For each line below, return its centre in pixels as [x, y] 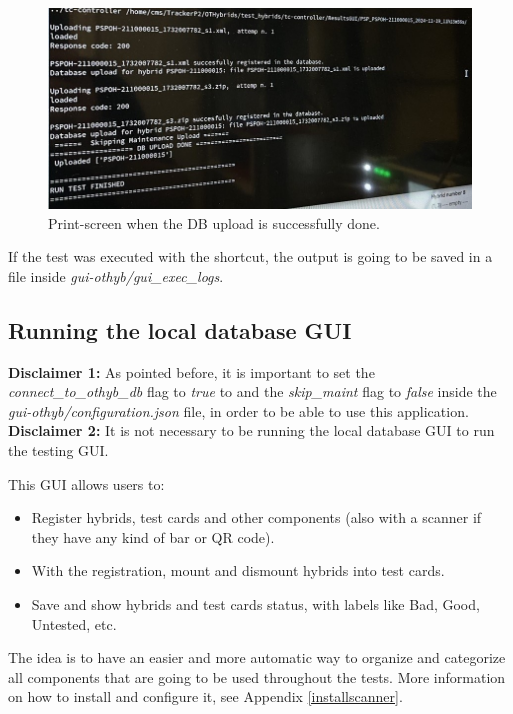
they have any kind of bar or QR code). [153, 536]
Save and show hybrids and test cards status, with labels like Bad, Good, [255, 604]
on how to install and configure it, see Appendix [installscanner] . [205, 696]
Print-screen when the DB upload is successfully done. [214, 222]
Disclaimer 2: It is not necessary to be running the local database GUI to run [251, 430]
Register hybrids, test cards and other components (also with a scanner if [256, 517]
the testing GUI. [58, 450]
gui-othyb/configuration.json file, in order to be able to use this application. [238, 410]
